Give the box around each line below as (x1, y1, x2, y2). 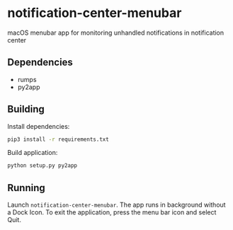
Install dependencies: (7, 122, 70, 130)
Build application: (7, 149, 58, 157)
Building (7, 103, 45, 115)
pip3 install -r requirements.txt (7, 136, 110, 143)
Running (7, 182, 46, 194)
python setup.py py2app (7, 162, 78, 169)
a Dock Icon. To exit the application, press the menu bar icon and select (7, 208, 217, 217)
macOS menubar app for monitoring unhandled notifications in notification (7, 28, 225, 37)
